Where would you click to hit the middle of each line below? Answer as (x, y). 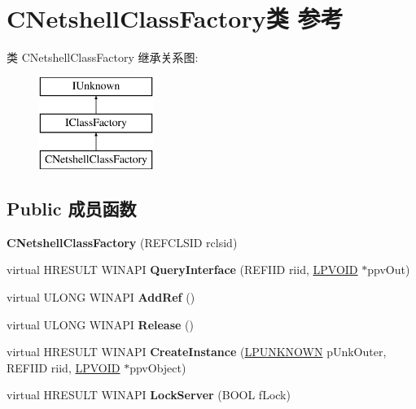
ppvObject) (158, 367)
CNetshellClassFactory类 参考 (175, 18)
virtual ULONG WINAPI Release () (100, 324)
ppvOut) (389, 270)
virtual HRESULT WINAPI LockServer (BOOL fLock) (149, 395)
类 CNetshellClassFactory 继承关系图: (103, 57)
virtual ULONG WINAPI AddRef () (101, 297)
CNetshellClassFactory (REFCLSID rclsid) (122, 242)
